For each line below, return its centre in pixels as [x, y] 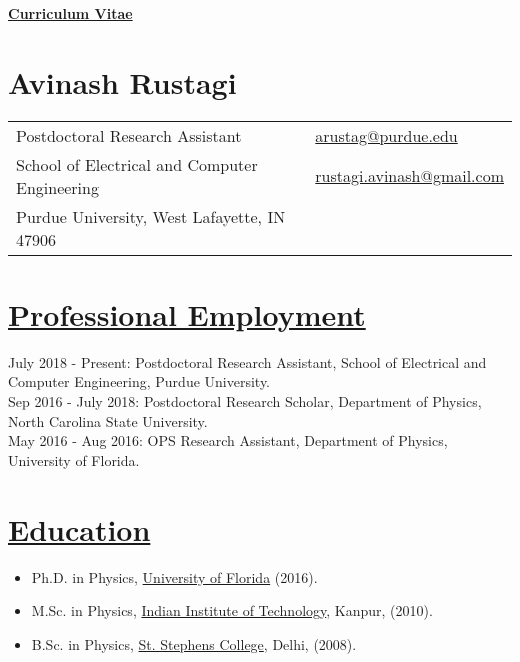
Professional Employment [187, 313]
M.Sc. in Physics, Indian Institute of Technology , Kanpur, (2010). [232, 610]
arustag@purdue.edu [386, 135]
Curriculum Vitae [70, 13]
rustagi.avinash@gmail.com [409, 176]
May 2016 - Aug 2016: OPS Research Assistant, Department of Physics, [228, 440]
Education [79, 528]
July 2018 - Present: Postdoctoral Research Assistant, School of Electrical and [247, 361]
